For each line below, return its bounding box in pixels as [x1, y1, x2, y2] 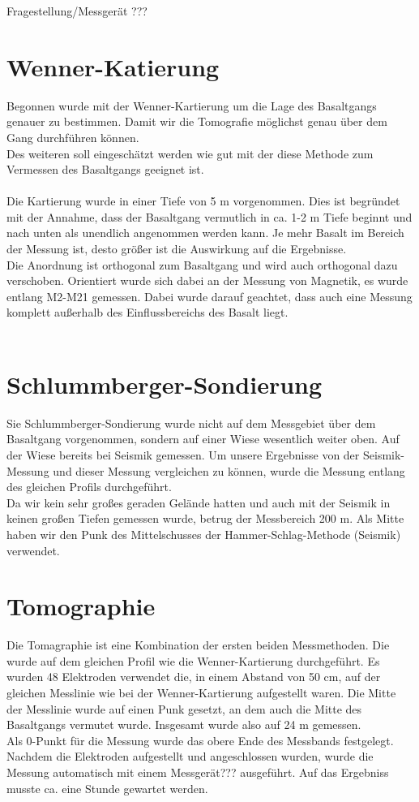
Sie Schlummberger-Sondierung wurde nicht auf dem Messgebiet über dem [6, 414, 376, 431]
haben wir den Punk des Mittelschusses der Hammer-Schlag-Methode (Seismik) [6, 525, 401, 542]
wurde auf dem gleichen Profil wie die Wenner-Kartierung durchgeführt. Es [6, 652, 380, 669]
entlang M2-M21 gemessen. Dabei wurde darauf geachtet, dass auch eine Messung [6, 287, 413, 304]
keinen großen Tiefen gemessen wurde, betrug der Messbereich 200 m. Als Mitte [6, 510, 404, 527]
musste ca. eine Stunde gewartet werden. [6, 779, 208, 796]
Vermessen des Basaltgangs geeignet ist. [6, 161, 204, 178]
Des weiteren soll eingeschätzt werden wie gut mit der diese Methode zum [6, 144, 374, 162]
